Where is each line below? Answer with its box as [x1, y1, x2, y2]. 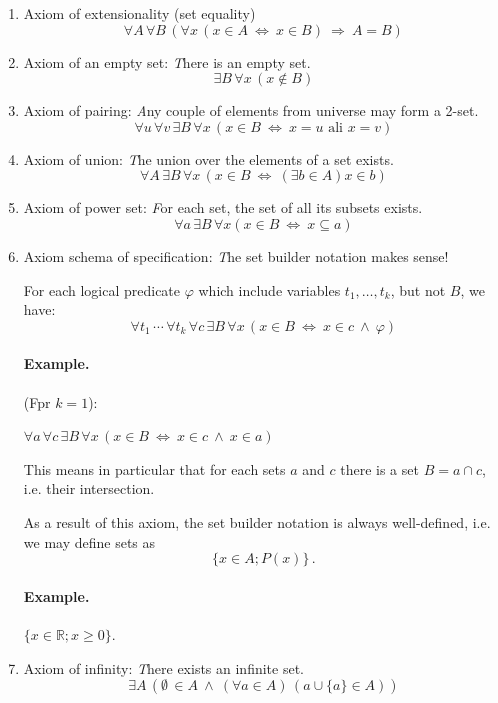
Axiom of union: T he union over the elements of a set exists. [23, 148, 394, 169]
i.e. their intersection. [23, 478, 155, 499]
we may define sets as [23, 531, 156, 552]
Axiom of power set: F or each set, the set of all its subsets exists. [23, 197, 423, 218]
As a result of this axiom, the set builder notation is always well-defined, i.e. [23, 511, 491, 532]
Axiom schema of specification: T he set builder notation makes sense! [23, 245, 449, 266]
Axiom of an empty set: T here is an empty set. [23, 51, 311, 72]
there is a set [340, 458, 419, 479]
